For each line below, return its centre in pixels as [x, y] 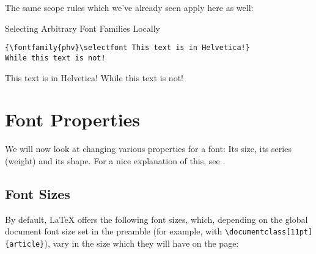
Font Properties [73, 119]
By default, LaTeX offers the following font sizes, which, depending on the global [156, 219]
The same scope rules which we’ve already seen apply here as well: [129, 7]
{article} [25, 244]
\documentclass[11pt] [269, 232]
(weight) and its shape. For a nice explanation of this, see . [115, 160]
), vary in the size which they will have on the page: [141, 243]
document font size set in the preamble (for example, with [114, 231]
